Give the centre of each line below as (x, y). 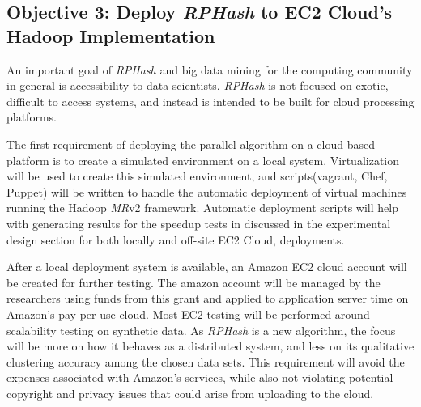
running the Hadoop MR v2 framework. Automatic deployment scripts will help (202, 208)
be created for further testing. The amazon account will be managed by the (193, 282)
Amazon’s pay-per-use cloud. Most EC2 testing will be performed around (188, 314)
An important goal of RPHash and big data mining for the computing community (210, 69)
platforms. (32, 117)
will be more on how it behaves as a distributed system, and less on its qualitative (210, 346)
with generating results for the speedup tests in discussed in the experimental (199, 223)
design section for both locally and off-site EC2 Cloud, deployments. (176, 239)
